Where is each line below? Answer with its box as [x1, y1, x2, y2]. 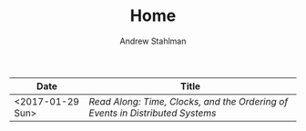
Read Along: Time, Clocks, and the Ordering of [88, 95, 289, 107]
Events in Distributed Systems [88, 106, 217, 119]
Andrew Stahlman [119, 35, 187, 46]
